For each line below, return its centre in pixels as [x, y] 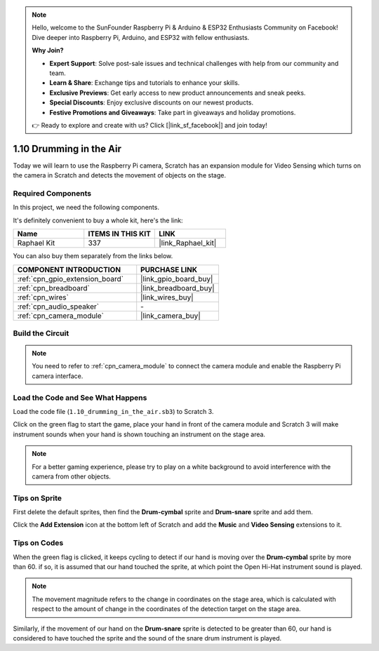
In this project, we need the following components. [86, 208]
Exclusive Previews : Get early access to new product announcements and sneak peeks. [178, 93]
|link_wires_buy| [167, 297]
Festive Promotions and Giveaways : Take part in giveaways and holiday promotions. [173, 112]
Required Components [52, 193]
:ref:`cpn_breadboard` [54, 288]
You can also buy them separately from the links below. [93, 256]
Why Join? [48, 51]
